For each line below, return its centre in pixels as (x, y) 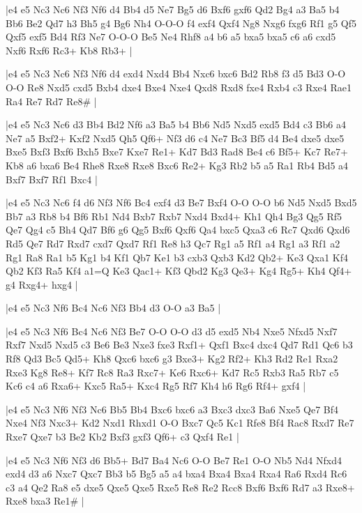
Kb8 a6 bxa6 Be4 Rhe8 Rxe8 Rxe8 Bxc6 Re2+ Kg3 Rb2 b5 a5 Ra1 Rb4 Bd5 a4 (177, 165)
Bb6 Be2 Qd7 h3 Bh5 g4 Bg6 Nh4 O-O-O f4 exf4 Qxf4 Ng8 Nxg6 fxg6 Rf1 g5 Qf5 (181, 23)
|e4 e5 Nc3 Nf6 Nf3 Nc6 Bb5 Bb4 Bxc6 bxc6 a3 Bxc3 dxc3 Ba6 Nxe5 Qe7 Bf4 (172, 409)
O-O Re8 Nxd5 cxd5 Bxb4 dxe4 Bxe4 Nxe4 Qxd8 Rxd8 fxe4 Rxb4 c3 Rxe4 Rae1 (179, 87)
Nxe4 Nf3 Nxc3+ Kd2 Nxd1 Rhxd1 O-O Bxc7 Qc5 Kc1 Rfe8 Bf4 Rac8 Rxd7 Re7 (180, 423)
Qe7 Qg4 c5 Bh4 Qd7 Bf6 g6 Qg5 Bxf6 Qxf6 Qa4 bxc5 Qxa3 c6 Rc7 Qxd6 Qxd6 (178, 230)
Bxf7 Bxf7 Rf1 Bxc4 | (52, 179)
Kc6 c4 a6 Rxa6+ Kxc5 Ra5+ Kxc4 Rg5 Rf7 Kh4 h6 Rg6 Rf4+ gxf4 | (156, 386)
